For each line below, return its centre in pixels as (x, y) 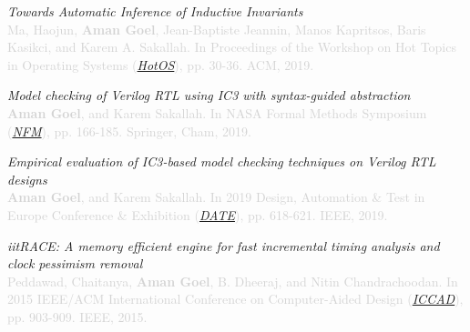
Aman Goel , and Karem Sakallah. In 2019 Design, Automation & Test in (216, 197)
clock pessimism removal (75, 263)
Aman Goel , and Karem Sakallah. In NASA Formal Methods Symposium (217, 112)
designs (27, 179)
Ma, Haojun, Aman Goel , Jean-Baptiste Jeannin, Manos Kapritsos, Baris (217, 29)
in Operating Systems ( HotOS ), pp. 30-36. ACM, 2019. (161, 64)
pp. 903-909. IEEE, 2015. (77, 316)
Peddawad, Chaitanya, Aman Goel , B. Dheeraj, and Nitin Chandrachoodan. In (233, 281)
